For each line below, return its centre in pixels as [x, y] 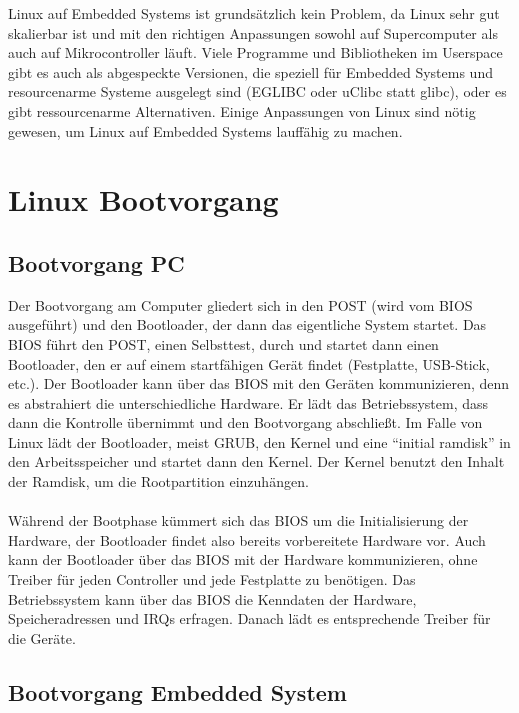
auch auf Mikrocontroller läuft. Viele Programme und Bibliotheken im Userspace [255, 52]
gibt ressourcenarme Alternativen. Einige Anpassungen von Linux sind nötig [242, 110]
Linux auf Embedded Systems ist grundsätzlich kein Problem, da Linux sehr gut [254, 13]
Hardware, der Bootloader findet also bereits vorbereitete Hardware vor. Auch [247, 539]
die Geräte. [42, 637]
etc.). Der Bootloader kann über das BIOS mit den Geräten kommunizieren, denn [259, 383]
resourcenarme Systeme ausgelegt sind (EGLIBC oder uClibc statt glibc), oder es [257, 91]
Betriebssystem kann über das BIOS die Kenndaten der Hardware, [212, 598]
